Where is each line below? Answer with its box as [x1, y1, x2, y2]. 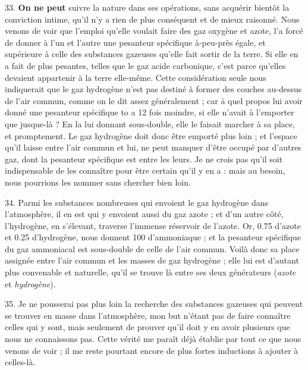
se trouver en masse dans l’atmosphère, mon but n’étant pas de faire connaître [5, 309, 291, 321]
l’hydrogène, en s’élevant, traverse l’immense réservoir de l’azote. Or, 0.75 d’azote [5, 219, 301, 231]
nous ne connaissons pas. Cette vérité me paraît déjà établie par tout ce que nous [5, 333, 301, 345]
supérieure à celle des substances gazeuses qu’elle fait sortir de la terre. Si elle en [5, 48, 298, 60]
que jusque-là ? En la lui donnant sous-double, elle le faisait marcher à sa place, [5, 117, 295, 130]
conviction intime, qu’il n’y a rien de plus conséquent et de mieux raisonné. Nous [5, 12, 300, 25]
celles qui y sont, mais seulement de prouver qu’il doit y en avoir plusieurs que [5, 321, 290, 333]
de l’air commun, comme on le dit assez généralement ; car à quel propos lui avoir [5, 94, 303, 106]
